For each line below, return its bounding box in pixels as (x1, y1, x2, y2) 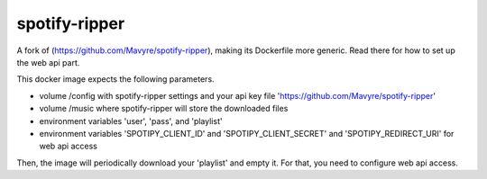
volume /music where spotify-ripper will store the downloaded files (39, 103, 289, 114)
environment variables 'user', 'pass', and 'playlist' (39, 115, 223, 126)
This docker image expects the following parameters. (16, 74, 216, 85)
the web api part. (16, 57, 80, 67)
